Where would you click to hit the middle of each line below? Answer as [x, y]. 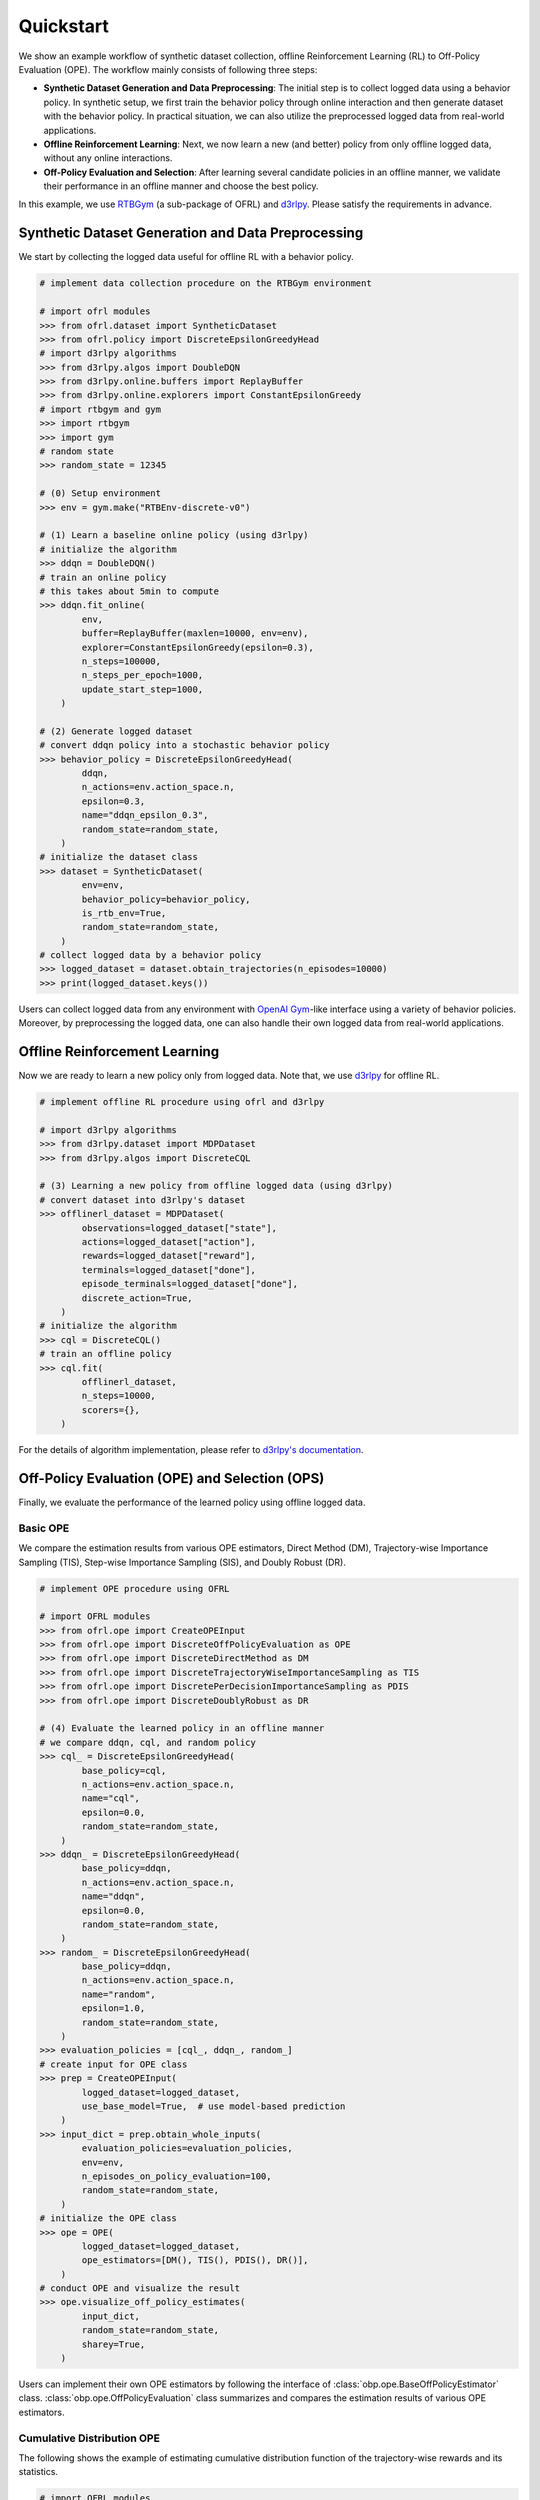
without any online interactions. [108, 158]
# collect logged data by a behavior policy [150, 955]
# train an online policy [103, 577]
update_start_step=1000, [142, 689]
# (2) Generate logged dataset [116, 731]
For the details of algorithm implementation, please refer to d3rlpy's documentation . [191, 1450]
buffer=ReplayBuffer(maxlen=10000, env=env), [195, 633]
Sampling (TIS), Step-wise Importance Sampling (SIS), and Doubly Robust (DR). [182, 1562]
